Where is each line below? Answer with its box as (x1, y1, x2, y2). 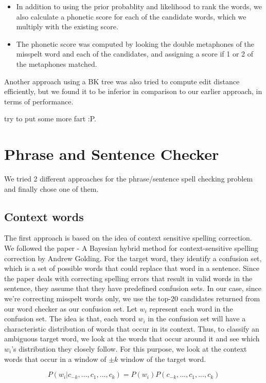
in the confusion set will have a (148, 313, 246, 324)
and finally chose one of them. (4, 183, 99, 194)
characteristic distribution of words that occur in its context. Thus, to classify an (4, 323, 259, 334)
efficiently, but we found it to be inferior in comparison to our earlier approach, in (4, 86, 262, 97)
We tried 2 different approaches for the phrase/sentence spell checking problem (4, 173, 253, 184)
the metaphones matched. (16, 58, 97, 69)
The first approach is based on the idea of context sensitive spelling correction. (4, 232, 252, 243)
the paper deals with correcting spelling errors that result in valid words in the (4, 272, 253, 283)
